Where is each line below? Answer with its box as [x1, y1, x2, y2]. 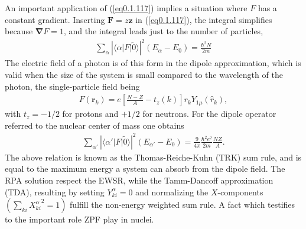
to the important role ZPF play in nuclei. [5, 213, 154, 225]
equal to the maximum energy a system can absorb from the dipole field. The [5, 162, 285, 175]
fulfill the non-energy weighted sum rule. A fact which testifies [70, 198, 295, 211]
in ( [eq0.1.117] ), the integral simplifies [135, 13, 272, 25]
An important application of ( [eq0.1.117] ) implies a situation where [5, 2, 248, 14]
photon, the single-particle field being [5, 80, 140, 92]
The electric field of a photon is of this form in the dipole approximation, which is [5, 57, 301, 69]
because [5, 25, 33, 37]
